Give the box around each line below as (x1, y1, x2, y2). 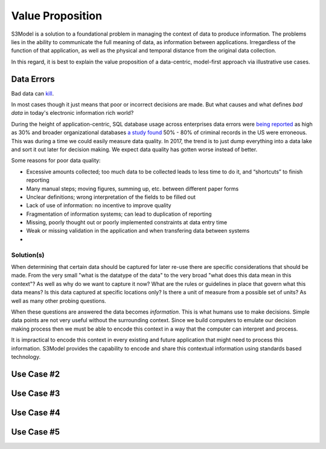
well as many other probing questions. (11, 297, 107, 305)
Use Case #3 (11, 388, 60, 398)
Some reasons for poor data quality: (11, 157, 101, 164)
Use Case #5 (11, 427, 60, 437)
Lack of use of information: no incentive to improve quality (26, 202, 171, 209)
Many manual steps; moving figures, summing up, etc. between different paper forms (26, 185, 239, 192)
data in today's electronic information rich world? (11, 109, 134, 117)
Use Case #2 (11, 369, 60, 379)
